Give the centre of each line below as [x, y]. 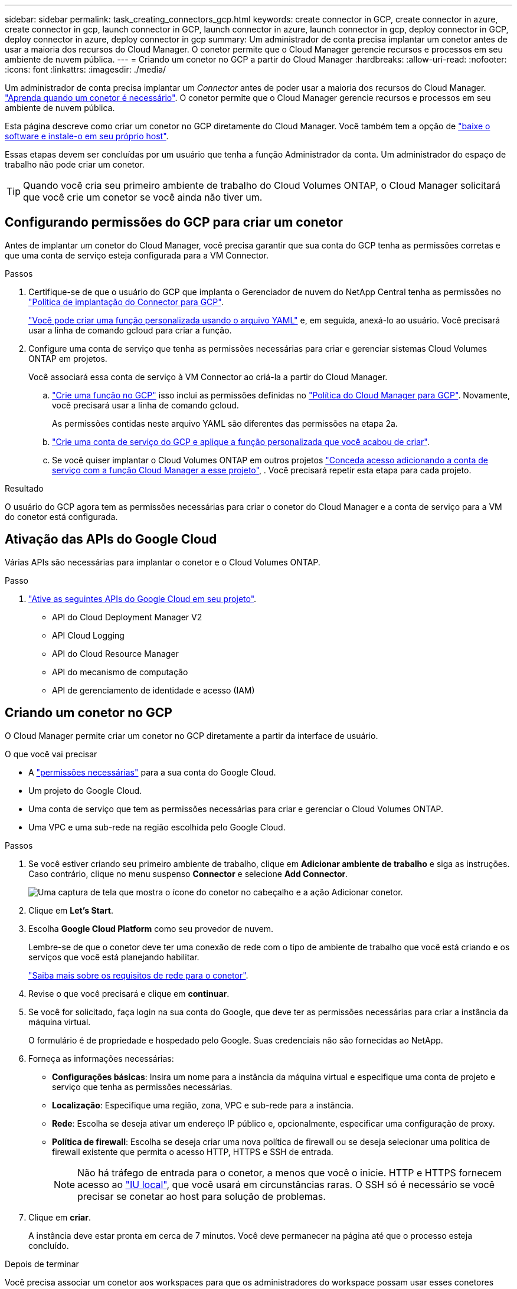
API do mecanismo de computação [120, 672]
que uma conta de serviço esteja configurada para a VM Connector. [137, 255]
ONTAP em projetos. [68, 358]
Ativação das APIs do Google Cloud [111, 539]
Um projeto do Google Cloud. [85, 790]
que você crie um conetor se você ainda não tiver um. [143, 197]
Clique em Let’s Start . [71, 910]
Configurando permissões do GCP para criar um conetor [174, 223]
